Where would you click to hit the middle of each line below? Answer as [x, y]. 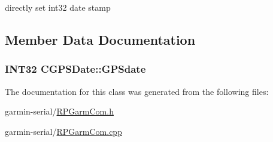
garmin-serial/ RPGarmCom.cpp [63, 131]
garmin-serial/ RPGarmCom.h [59, 111]
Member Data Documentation [100, 39]
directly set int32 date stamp [58, 7]
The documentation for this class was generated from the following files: [137, 91]
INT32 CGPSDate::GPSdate [75, 69]
